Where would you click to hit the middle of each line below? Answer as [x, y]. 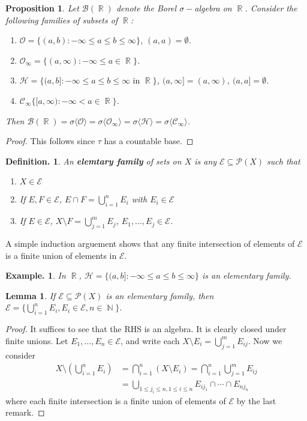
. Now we [265, 340]
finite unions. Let [37, 340]
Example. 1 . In [36, 275]
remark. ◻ [25, 412]
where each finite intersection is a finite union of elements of [116, 400]
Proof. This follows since [50, 141]
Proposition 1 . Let [42, 8]
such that [284, 161]
